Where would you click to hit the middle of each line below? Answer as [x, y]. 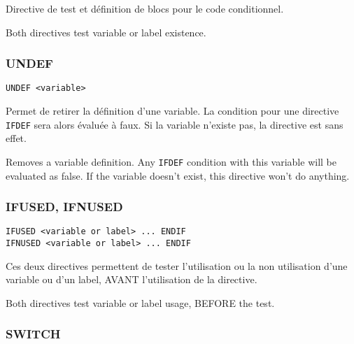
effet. [16, 138]
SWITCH [33, 334]
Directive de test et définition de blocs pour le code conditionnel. [145, 8]
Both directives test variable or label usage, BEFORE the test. [140, 302]
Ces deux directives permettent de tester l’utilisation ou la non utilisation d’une [177, 265]
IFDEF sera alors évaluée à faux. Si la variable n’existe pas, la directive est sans [175, 124]
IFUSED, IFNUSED [64, 207]
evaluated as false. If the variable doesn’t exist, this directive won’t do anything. [178, 175]
